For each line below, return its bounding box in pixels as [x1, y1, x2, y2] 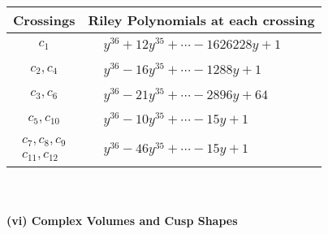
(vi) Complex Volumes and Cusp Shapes [6, 211, 238, 228]
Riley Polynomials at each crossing [88, 11, 315, 29]
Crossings [13, 11, 76, 29]
